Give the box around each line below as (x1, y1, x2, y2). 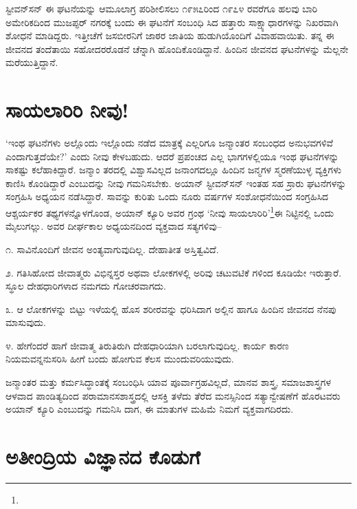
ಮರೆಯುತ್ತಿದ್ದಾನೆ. (5, 55, 58, 69)
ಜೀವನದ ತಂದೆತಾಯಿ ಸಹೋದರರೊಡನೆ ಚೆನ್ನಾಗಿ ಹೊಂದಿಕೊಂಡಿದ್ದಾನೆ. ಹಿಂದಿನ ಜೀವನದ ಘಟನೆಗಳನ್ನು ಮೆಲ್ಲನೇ (5, 41, 349, 56)
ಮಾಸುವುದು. (5, 315, 46, 329)
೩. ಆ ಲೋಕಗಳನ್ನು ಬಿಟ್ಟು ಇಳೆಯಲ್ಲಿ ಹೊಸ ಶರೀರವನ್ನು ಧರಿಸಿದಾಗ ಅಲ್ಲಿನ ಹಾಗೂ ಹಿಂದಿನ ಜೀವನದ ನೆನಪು (5, 301, 336, 316)
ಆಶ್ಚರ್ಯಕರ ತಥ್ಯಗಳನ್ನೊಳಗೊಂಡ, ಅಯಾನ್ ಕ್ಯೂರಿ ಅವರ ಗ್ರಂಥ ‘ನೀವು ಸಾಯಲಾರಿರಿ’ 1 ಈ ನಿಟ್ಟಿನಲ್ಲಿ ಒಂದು (5, 204, 334, 219)
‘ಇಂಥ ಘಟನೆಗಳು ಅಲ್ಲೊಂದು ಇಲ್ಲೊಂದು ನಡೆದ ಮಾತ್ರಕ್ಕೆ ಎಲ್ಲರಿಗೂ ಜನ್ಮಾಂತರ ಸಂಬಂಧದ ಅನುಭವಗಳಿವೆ (5, 136, 334, 150)
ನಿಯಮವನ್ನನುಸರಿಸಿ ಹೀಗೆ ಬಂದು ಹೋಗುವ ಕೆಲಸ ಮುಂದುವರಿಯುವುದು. (5, 351, 234, 366)
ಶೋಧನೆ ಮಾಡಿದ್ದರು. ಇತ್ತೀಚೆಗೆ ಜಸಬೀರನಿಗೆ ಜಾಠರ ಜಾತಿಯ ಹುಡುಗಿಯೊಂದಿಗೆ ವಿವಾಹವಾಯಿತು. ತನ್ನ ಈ (5, 28, 334, 43)
